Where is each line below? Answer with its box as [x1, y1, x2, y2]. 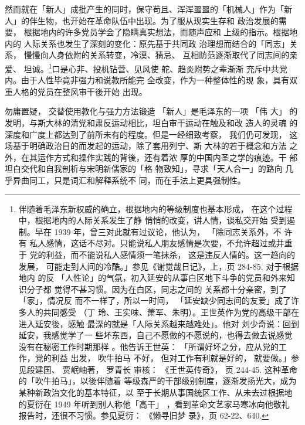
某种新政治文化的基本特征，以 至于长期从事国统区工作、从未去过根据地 [18, 386, 293, 399]
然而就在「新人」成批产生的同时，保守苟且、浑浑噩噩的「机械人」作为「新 [5, 3, 292, 15]
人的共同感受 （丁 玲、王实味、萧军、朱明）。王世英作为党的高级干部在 [26, 305, 300, 318]
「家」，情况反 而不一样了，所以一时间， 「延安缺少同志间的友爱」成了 [18, 294, 292, 307]
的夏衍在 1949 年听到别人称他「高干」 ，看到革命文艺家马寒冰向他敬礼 [18, 397, 290, 410]
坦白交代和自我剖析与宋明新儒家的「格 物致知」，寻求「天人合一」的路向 [5, 162, 283, 175]
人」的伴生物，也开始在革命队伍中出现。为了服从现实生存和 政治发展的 [5, 14, 279, 26]
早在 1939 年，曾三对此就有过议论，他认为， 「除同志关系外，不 [35, 225, 282, 237]
